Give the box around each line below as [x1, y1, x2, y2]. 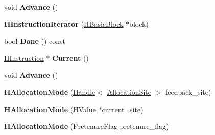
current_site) [102, 104, 144, 114]
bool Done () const [4, 36, 66, 46]
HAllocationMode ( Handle [4, 86, 95, 97]
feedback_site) [165, 86, 211, 97]
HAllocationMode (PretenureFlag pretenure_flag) [4, 121, 169, 131]
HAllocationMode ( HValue [4, 104, 96, 114]
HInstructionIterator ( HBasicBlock [4, 18, 124, 29]
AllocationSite [107, 86, 151, 97]
